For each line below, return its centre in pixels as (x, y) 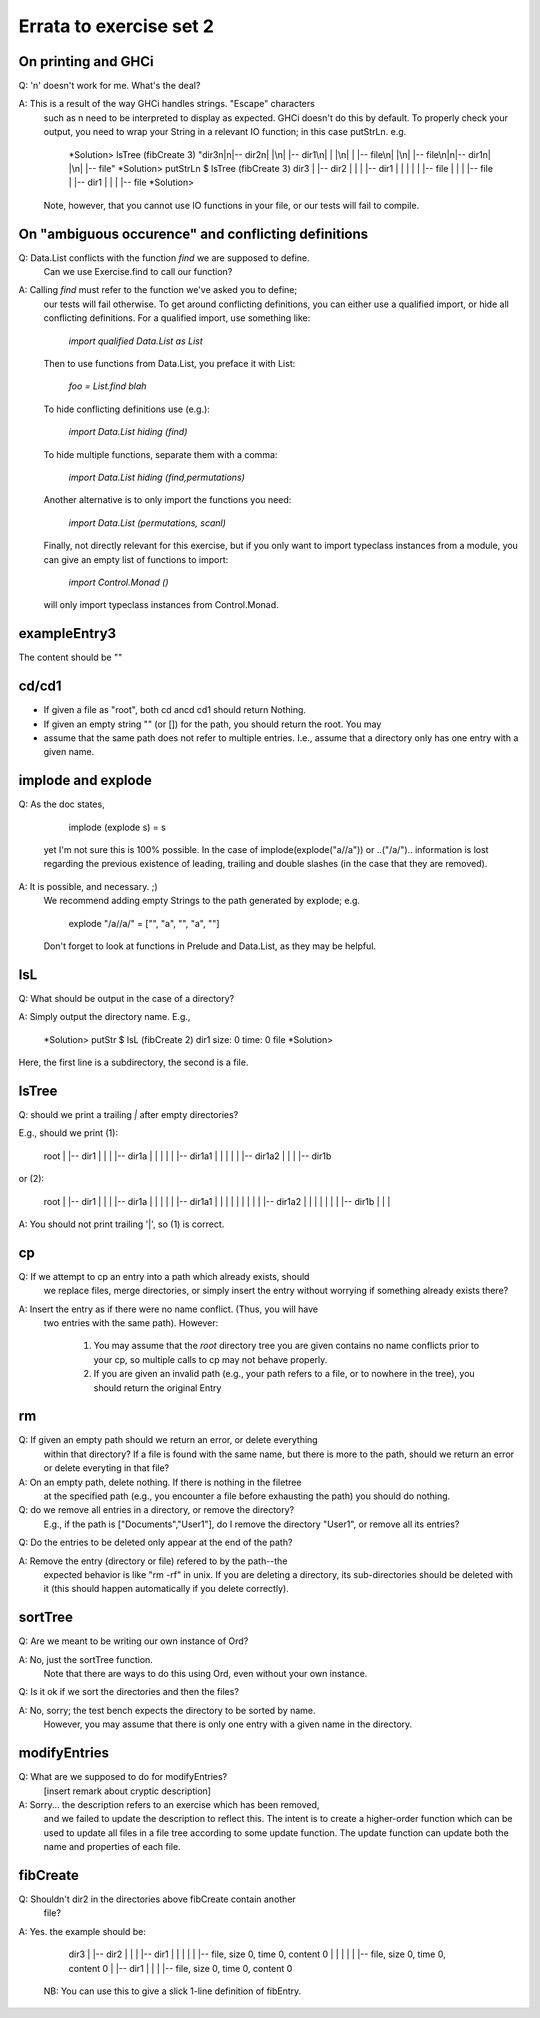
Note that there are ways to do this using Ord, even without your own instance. (205, 1674)
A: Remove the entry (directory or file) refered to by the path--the (153, 1561)
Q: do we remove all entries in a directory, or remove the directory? (156, 1510)
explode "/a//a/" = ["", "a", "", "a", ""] (144, 923)
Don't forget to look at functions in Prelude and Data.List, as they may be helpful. (210, 946)
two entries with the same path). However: (131, 1322)
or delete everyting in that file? (106, 1468)
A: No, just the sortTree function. (86, 1659)
